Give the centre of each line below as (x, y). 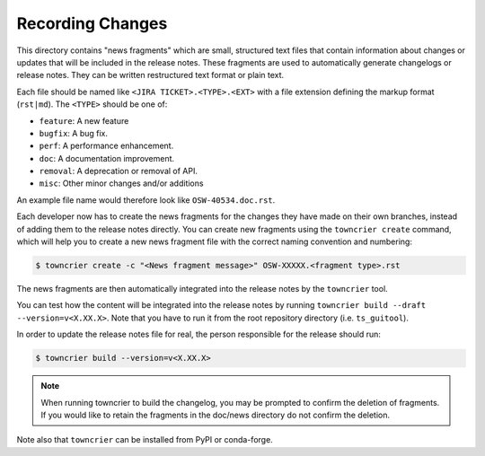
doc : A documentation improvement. (107, 158)
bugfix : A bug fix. (73, 133)
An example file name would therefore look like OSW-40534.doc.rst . (146, 200)
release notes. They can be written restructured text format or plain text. (150, 75)
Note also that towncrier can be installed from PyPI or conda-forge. (145, 440)
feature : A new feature (84, 120)
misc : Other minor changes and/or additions (121, 183)
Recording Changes (92, 23)
